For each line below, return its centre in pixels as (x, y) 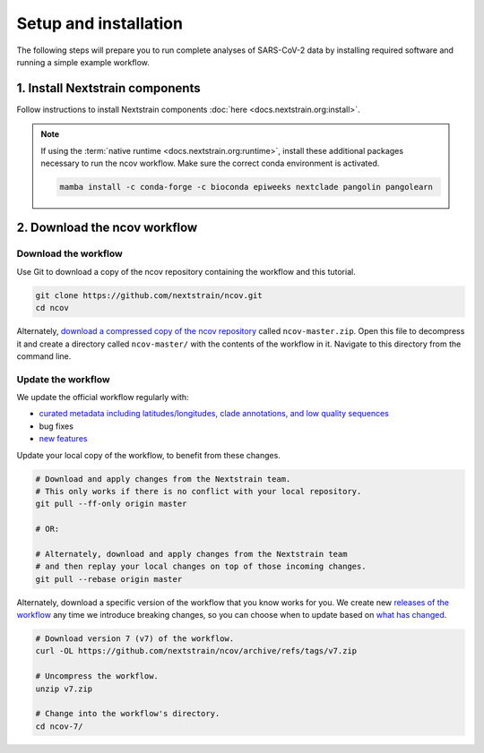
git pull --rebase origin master (109, 579)
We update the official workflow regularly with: (103, 398)
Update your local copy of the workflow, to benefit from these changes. (149, 455)
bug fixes (56, 426)
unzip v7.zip (64, 689)
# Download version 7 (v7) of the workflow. (135, 639)
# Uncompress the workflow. (97, 676)
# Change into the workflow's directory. (128, 714)
